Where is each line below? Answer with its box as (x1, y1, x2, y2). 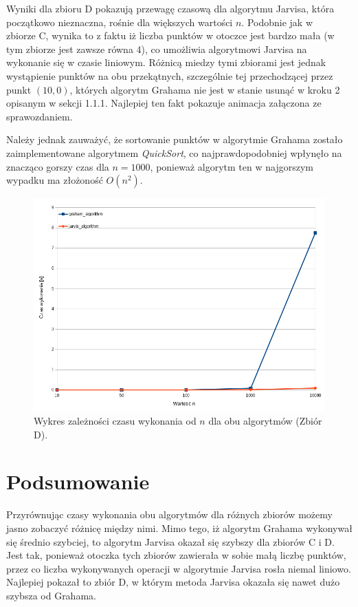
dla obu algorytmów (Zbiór (208, 414, 322, 427)
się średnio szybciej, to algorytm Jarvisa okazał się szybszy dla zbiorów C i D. (6, 534, 335, 549)
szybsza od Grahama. (6, 588, 96, 602)
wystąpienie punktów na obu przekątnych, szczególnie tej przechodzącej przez (6, 68, 333, 83)
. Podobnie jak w (241, 14, 313, 29)
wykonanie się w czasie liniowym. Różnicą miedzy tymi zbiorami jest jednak (6, 55, 326, 70)
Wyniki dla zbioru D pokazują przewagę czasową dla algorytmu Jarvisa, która (6, 1, 335, 15)
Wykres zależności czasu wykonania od (34, 414, 197, 427)
